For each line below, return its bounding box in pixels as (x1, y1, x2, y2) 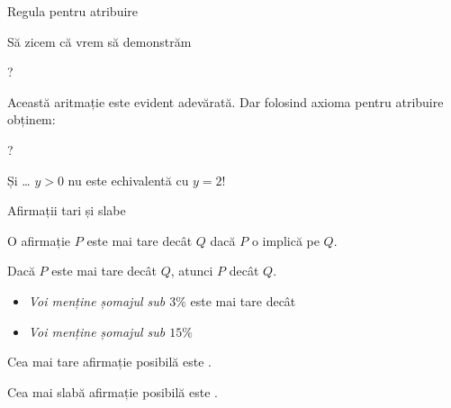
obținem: (7, 110, 56, 129)
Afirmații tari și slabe (7, 201, 126, 220)
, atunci (170, 261, 213, 280)
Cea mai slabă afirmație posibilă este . (7, 382, 218, 401)
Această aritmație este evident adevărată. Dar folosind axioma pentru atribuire (7, 92, 444, 111)
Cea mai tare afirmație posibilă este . (7, 352, 212, 371)
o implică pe (251, 231, 320, 249)
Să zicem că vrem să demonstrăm (7, 32, 192, 50)
